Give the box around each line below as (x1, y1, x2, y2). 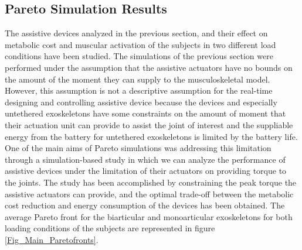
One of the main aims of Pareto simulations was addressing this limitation (5, 142, 272, 154)
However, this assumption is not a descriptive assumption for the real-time (5, 84, 273, 97)
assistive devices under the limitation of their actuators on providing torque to (5, 165, 287, 177)
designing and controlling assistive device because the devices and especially (5, 95, 277, 108)
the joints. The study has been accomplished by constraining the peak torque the (5, 176, 297, 188)
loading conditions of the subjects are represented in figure (5, 222, 215, 234)
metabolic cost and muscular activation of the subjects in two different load (5, 38, 276, 50)
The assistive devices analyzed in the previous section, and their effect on (5, 27, 268, 39)
